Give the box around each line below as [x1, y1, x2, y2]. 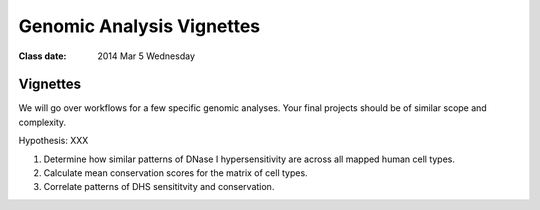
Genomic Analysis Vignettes [18, 15, 261, 37]
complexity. [18, 116, 67, 128]
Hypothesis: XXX [18, 135, 89, 147]
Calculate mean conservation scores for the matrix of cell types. [43, 167, 309, 179]
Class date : [18, 50, 67, 62]
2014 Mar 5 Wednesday [97, 50, 195, 62]
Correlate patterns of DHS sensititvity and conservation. [43, 181, 275, 193]
